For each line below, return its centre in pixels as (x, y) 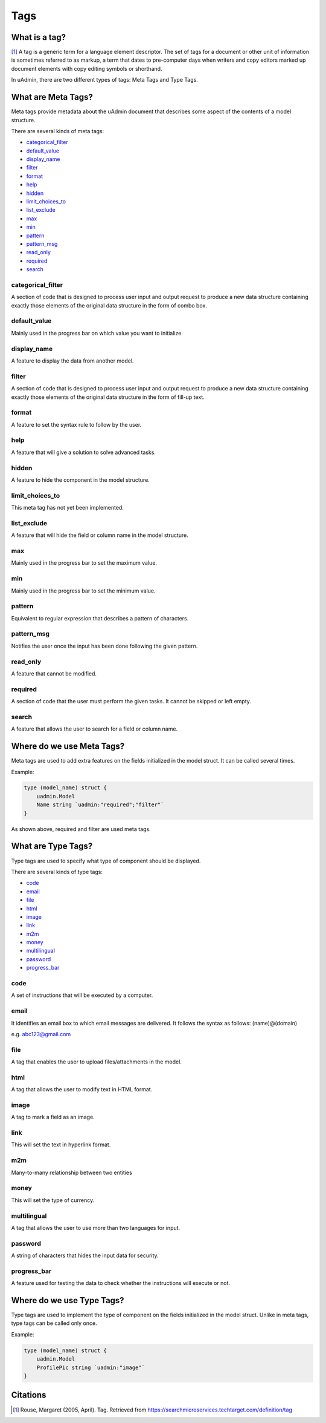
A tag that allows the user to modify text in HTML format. (82, 1089)
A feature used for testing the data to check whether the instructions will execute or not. (121, 1283)
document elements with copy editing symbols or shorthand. (87, 68)
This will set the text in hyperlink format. (61, 1145)
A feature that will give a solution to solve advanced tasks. (84, 452)
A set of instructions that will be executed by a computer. (82, 995)
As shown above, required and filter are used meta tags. (81, 829)
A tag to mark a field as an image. (53, 1117)
